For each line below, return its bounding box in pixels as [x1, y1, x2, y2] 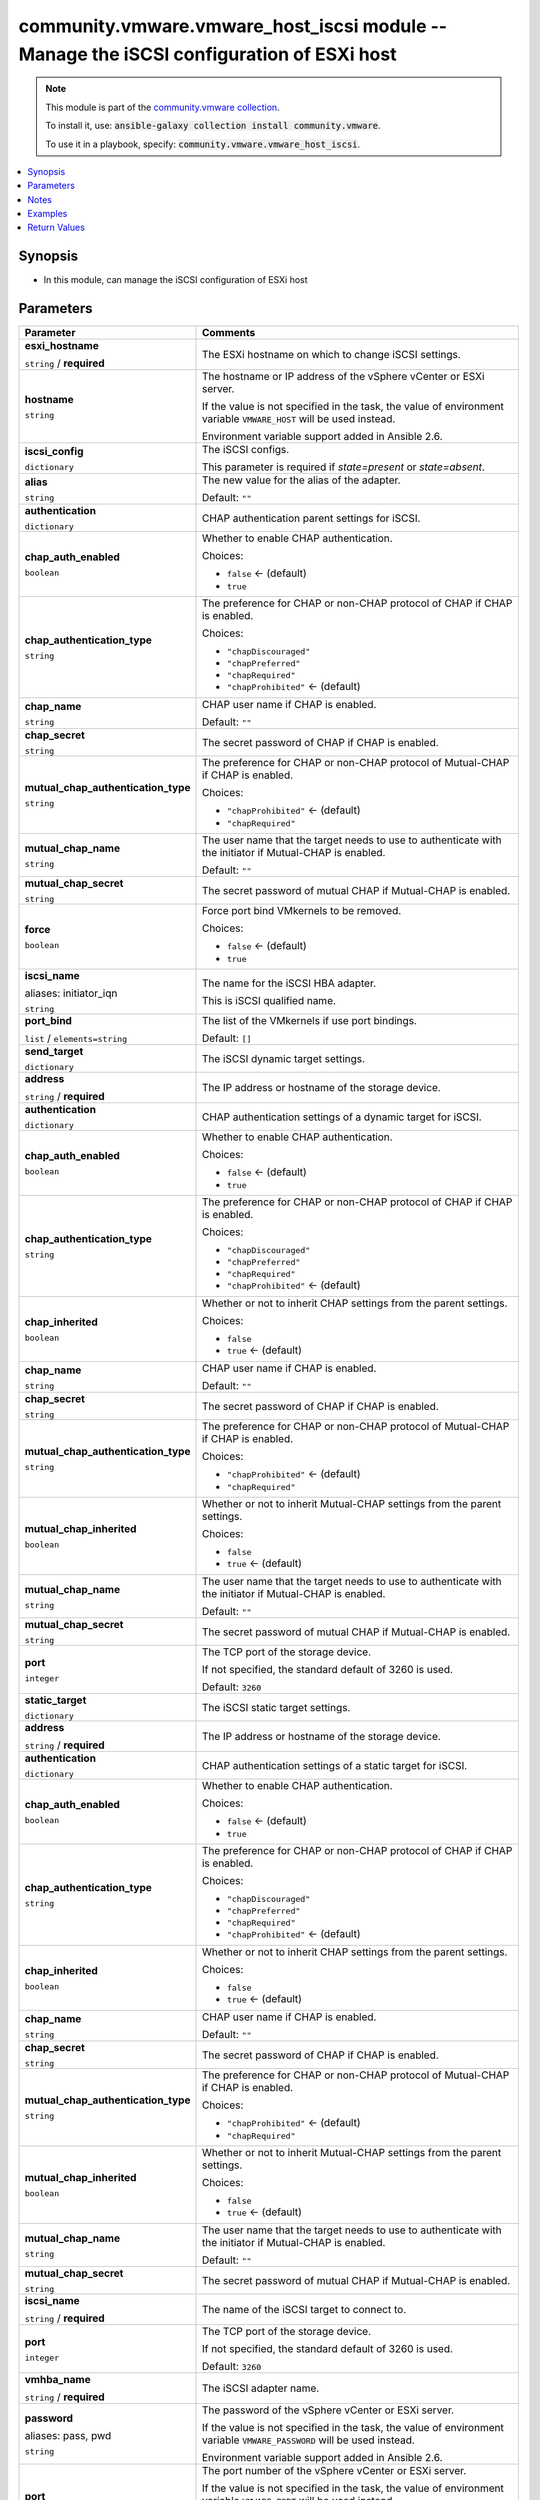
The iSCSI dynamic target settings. [201, 1051, 365, 1065]
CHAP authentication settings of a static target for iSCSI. [201, 1758, 468, 1772]
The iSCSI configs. [201, 443, 290, 457]
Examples [27, 208, 68, 220]
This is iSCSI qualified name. [201, 993, 337, 1007]
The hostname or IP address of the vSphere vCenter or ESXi [201, 370, 485, 384]
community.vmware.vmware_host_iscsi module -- [18, 15, 448, 37]
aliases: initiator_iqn [24, 986, 118, 1000]
